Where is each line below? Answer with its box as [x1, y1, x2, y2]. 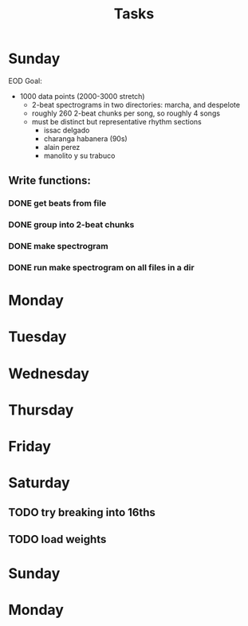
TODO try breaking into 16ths [8, 506, 155, 519]
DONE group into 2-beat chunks [8, 219, 135, 230]
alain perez [43, 142, 81, 152]
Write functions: [8, 174, 92, 187]
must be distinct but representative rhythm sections [31, 116, 202, 126]
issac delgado [43, 125, 90, 135]
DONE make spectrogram [8, 241, 109, 252]
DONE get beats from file [8, 198, 107, 209]
